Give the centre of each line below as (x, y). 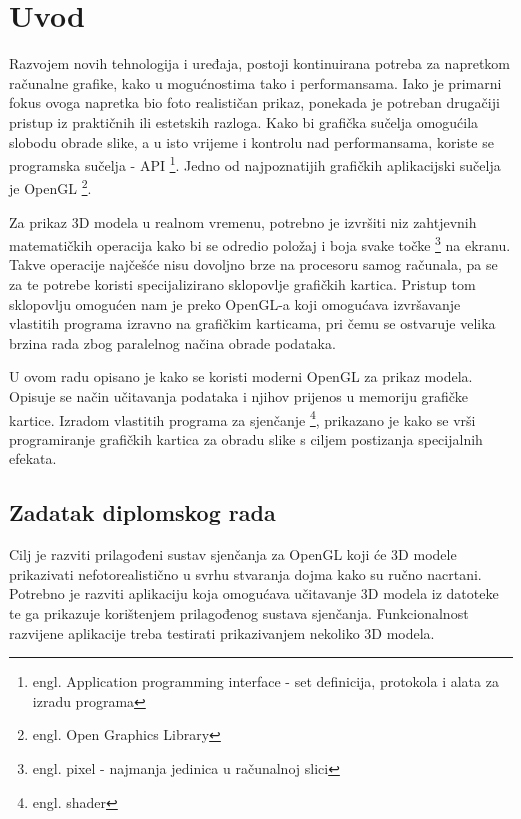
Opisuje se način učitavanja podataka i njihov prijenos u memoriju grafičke (238, 396)
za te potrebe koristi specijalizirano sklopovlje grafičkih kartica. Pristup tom (242, 284)
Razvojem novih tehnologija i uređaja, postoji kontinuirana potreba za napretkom (260, 63)
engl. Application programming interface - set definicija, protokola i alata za (265, 681)
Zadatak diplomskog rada (142, 512)
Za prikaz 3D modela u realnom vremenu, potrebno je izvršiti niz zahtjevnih (243, 221)
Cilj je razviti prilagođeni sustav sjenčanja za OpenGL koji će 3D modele (233, 554)
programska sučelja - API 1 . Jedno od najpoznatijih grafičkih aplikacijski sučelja (255, 163)
